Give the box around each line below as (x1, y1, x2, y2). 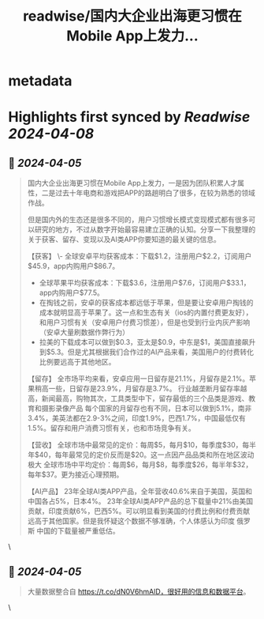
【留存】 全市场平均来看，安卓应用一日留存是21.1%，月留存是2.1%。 (27, 374, 250, 383)
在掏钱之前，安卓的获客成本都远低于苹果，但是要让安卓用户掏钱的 (39, 298, 254, 308)
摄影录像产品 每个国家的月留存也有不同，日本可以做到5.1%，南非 (41, 404, 252, 413)
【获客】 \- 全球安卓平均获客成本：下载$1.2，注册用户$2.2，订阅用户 (27, 251, 252, 261)
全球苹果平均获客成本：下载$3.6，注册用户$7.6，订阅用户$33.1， (39, 278, 251, 288)
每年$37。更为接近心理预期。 (27, 470, 124, 479)
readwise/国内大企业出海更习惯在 (22, 7, 243, 25)
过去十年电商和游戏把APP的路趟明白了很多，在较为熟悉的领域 (54, 188, 256, 198)
